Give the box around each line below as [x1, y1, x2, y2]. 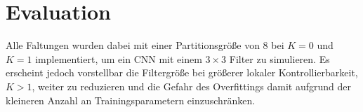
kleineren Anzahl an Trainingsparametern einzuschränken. [6, 92, 256, 107]
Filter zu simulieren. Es [229, 51, 330, 66]
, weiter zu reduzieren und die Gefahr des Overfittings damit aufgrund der [32, 78, 351, 93]
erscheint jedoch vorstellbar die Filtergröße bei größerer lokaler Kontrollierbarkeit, [6, 65, 358, 80]
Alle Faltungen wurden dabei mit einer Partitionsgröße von [6, 38, 260, 52]
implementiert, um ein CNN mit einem [35, 51, 202, 66]
